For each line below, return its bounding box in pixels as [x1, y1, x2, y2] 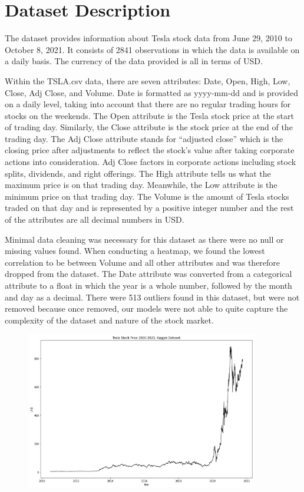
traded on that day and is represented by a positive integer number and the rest [5, 202, 294, 214]
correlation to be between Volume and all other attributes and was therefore [5, 256, 280, 268]
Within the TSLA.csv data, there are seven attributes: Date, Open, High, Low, [5, 74, 290, 87]
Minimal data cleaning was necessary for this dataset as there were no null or [5, 233, 284, 245]
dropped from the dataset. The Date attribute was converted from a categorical [5, 268, 292, 280]
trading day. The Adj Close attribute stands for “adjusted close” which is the [5, 132, 283, 144]
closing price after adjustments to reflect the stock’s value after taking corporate [5, 144, 295, 156]
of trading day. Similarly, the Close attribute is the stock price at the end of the [5, 121, 293, 133]
